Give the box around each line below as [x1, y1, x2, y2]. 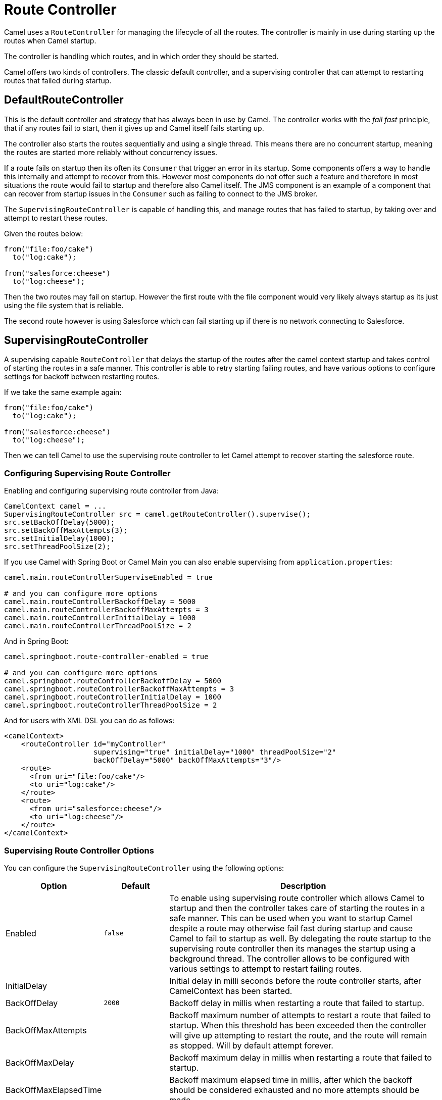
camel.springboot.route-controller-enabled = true [4, 653, 209, 661]
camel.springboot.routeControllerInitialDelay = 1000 [4, 693, 221, 702]
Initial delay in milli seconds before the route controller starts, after [169, 975, 422, 986]
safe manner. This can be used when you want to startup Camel [169, 913, 412, 923]
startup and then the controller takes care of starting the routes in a [169, 903, 425, 913]
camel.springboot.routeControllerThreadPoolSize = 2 [4, 701, 217, 710]
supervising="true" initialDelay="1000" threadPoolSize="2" [93, 748, 336, 757]
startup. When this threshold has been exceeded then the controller [169, 1020, 427, 1030]
